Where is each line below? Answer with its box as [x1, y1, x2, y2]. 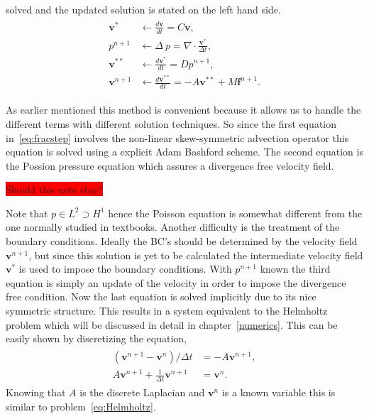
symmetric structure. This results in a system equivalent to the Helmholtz [6, 303, 328, 318]
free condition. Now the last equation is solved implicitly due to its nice [6, 289, 316, 304]
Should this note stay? [6, 182, 103, 197]
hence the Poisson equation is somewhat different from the [108, 205, 363, 220]
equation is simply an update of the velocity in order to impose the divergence [6, 275, 346, 290]
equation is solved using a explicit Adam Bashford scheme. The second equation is [6, 144, 363, 159]
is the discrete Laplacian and [79, 385, 205, 400]
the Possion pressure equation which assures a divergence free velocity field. [6, 158, 334, 173]
